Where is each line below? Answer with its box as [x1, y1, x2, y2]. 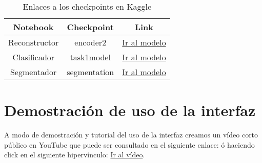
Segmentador [10, 66, 57, 78]
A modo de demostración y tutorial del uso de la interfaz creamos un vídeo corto [4, 129, 258, 140]
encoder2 [74, 36, 107, 48]
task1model [70, 51, 111, 63]
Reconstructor [8, 36, 59, 48]
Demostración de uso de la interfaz [4, 100, 256, 121]
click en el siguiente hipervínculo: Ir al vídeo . [4, 149, 145, 160]
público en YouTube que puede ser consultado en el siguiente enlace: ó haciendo [4, 139, 255, 150]
